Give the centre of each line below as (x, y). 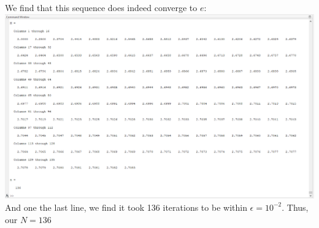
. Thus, (295, 207)
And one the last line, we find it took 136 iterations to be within (126, 207)
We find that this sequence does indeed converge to (101, 7)
